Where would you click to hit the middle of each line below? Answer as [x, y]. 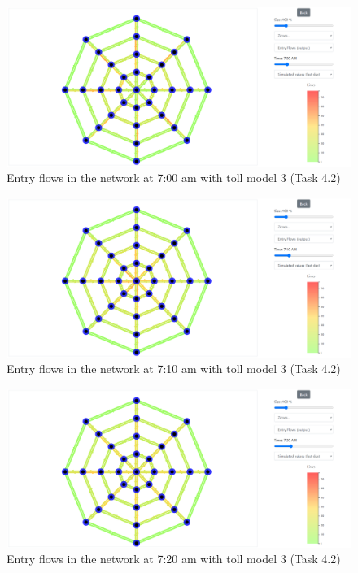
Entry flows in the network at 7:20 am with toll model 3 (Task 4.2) [174, 559]
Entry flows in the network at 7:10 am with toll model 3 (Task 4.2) [174, 369]
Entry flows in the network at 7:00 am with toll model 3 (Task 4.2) [174, 178]
